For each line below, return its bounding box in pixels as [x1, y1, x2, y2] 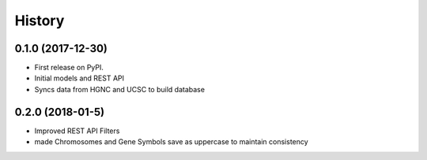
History [14, 12, 65, 29]
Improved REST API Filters [34, 126, 120, 136]
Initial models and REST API [34, 73, 125, 83]
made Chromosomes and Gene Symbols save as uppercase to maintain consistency [34, 137, 308, 147]
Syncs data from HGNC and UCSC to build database [34, 84, 206, 94]
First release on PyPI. [34, 63, 104, 73]
